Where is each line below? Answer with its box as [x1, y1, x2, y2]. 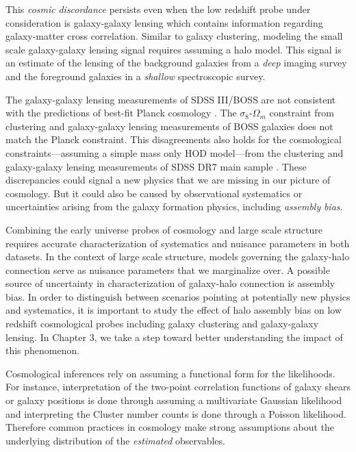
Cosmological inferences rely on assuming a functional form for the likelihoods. [5, 366, 335, 380]
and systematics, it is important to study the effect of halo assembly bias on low [5, 303, 342, 317]
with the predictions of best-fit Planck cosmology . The [5, 105, 237, 120]
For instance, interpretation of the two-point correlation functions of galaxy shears [5, 379, 351, 394]
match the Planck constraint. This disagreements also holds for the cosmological [5, 132, 342, 147]
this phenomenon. [5, 343, 80, 357]
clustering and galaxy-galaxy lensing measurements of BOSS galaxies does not [5, 118, 333, 133]
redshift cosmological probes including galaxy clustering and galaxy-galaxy [5, 316, 319, 331]
